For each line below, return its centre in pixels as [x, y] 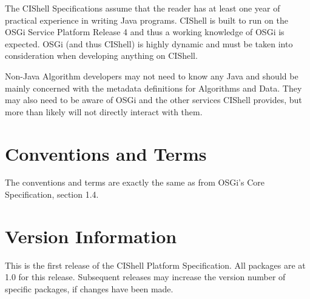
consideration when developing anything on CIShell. [101, 55]
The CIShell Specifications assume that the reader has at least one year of [143, 8]
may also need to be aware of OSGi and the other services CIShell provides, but [153, 100]
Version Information [91, 236]
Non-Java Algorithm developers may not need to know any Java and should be [152, 76]
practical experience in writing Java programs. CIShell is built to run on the [147, 20]
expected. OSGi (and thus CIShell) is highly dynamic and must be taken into [149, 43]
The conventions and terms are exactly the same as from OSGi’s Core [135, 182]
